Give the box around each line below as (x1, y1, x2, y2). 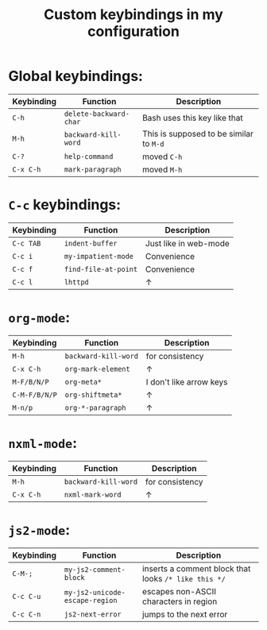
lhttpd (64, 277, 89, 287)
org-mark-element (64, 364, 130, 373)
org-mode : (8, 308, 70, 327)
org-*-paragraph (64, 403, 126, 412)
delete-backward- (64, 109, 130, 118)
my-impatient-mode (64, 252, 133, 261)
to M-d (141, 137, 164, 149)
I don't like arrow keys (145, 376, 228, 387)
